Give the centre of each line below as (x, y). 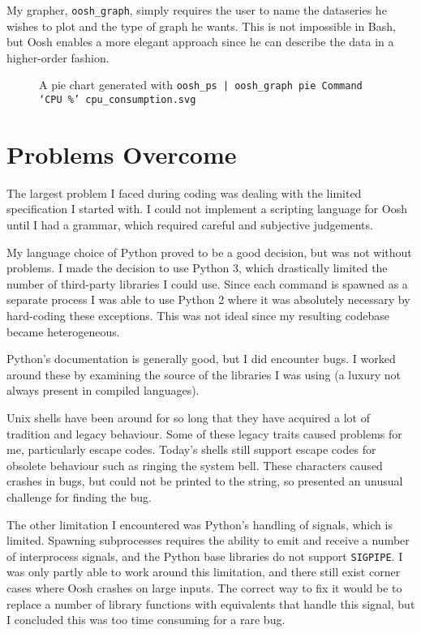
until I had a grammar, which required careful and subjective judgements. (190, 225)
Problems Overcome (122, 154)
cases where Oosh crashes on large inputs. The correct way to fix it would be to (204, 588)
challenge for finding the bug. (79, 496)
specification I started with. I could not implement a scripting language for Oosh (207, 209)
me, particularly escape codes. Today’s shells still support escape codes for (191, 449)
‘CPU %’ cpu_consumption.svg (118, 100)
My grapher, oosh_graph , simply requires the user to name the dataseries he (197, 10)
